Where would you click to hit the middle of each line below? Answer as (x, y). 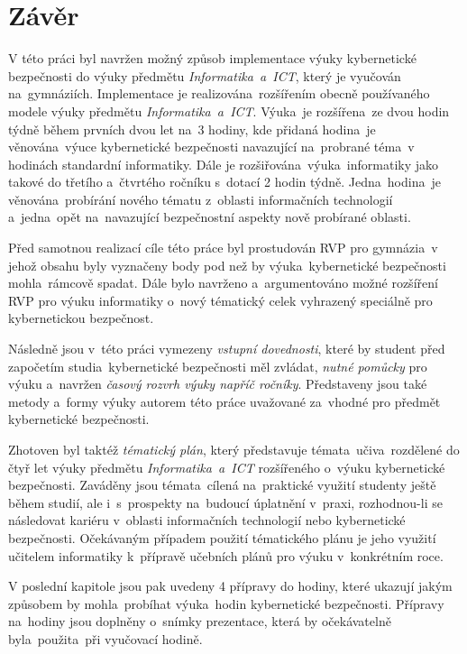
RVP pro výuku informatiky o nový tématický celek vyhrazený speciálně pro (220, 300)
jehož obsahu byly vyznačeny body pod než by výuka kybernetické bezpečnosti (227, 265)
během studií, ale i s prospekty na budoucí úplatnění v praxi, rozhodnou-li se (225, 502)
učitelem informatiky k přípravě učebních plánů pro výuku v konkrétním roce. (226, 555)
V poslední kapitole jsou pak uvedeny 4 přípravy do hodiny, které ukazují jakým (230, 586)
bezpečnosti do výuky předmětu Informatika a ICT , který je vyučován (205, 75)
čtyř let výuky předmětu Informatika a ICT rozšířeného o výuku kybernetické (227, 467)
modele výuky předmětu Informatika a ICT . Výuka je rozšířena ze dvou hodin (229, 111)
